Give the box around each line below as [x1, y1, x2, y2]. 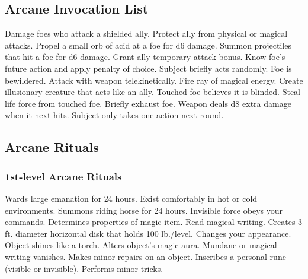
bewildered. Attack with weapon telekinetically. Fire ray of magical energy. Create [5, 74, 303, 86]
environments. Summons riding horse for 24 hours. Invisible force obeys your [5, 204, 283, 216]
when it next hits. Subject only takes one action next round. [5, 109, 224, 121]
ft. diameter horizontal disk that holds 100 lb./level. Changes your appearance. [5, 227, 291, 239]
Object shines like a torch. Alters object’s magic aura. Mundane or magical [5, 239, 277, 251]
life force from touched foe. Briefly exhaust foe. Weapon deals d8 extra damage [5, 97, 291, 109]
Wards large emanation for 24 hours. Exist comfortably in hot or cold [5, 192, 258, 204]
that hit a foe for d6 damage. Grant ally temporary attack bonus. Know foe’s [5, 50, 285, 63]
